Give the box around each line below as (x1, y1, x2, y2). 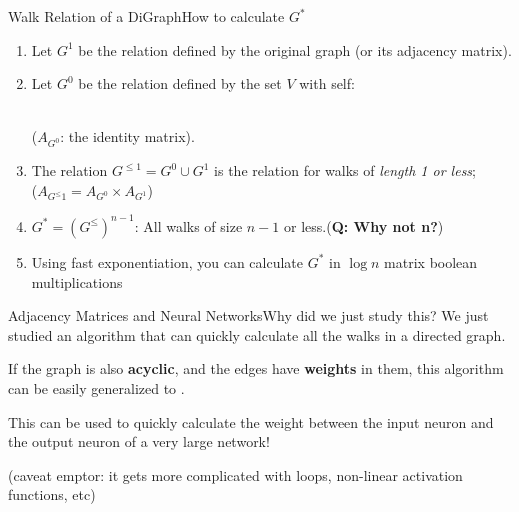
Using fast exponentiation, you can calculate (31, 251, 304, 272)
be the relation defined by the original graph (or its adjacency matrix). (78, 39, 512, 60)
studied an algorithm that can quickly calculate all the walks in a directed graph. (8, 324, 506, 345)
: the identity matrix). (60, 126, 195, 147)
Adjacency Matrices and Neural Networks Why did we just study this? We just (8, 305, 489, 326)
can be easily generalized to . (8, 377, 185, 398)
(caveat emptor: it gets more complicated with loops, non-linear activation (8, 464, 463, 485)
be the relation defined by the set (78, 73, 282, 94)
